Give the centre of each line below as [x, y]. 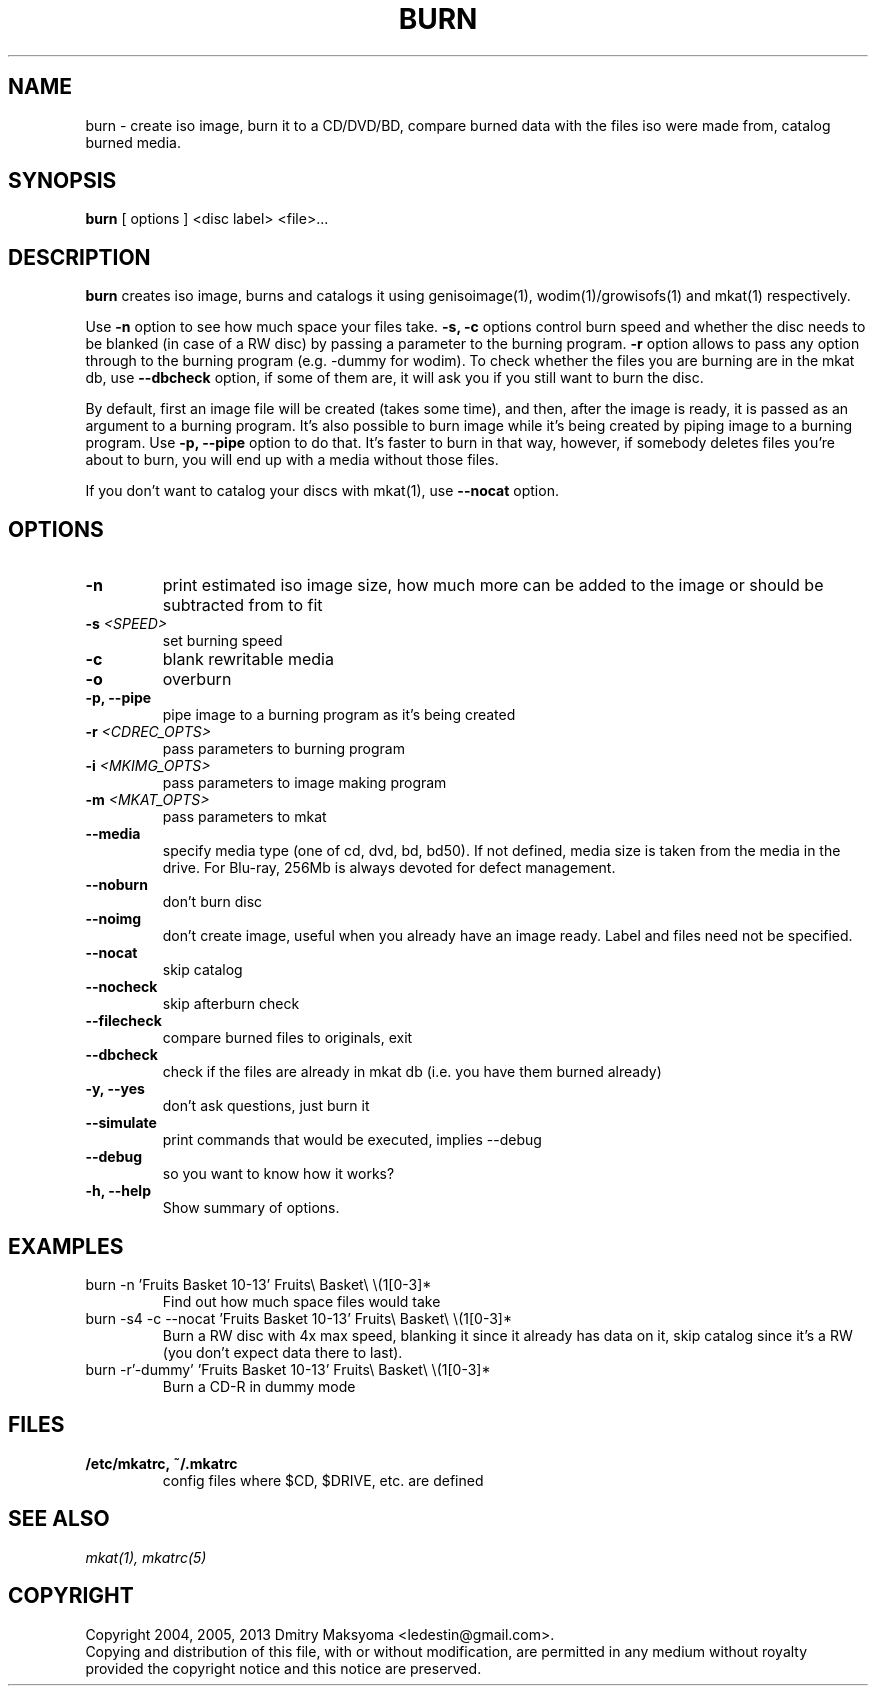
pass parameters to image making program [304, 783]
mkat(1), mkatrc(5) [146, 1557]
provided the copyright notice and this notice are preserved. [283, 1668]
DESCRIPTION [79, 257]
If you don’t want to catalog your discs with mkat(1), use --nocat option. [322, 491]
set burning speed [222, 641]
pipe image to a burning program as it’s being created [339, 715]
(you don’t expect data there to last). [282, 1352]
